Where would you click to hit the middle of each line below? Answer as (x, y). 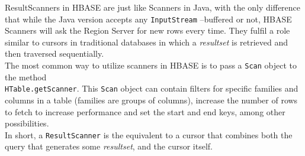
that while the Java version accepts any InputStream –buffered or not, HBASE (148, 19)
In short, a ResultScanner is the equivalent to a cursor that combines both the (149, 134)
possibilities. (27, 123)
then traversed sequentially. (54, 53)
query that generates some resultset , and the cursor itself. (109, 146)
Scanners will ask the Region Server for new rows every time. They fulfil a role (147, 30)
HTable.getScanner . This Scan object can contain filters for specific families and (152, 88)
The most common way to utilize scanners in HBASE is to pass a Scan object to (151, 65)
